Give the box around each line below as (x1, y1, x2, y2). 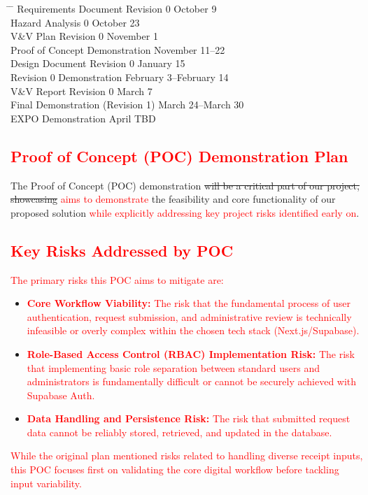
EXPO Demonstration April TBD (10, 110, 156, 125)
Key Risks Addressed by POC (10, 239, 234, 261)
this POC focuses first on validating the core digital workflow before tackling (10, 462, 339, 477)
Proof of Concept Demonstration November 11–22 (10, 42, 225, 57)
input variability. (10, 475, 82, 490)
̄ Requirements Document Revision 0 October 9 (10, 1, 217, 15)
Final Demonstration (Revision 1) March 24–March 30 (10, 97, 244, 112)
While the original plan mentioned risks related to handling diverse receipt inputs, (10, 448, 363, 463)
